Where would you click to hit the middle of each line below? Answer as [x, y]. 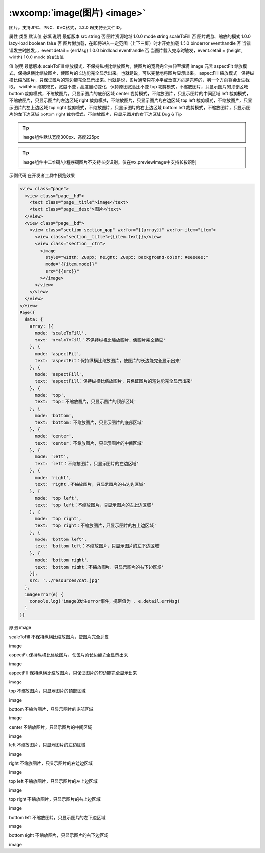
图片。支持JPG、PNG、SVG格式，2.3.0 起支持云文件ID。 [67, 28]
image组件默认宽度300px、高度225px [61, 137]
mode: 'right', [53, 477]
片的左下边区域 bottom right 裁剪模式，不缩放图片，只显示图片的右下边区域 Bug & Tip [95, 114]
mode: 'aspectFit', [58, 354]
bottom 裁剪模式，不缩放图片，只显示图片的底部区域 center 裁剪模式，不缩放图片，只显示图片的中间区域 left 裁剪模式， [130, 94]
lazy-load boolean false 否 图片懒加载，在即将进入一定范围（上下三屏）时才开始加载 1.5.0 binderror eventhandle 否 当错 [130, 43]
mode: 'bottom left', [61, 540]
